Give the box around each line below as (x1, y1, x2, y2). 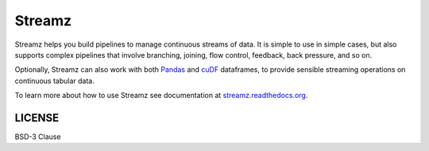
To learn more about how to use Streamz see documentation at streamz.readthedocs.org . (14, 91, 308, 100)
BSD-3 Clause (14, 132, 61, 142)
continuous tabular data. (14, 76, 95, 85)
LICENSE (14, 111, 60, 124)
